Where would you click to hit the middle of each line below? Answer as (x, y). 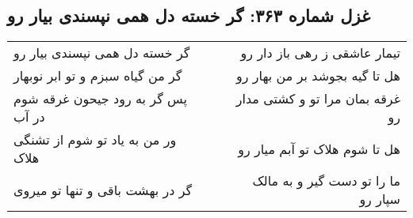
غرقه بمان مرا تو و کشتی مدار (318, 99)
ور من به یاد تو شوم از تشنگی (95, 140)
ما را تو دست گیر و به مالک (326, 181)
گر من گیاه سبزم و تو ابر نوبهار (98, 76)
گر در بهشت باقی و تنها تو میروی (103, 190)
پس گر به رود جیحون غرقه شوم (100, 99)
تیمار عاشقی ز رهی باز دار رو (320, 53)
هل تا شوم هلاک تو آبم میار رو (319, 148)
